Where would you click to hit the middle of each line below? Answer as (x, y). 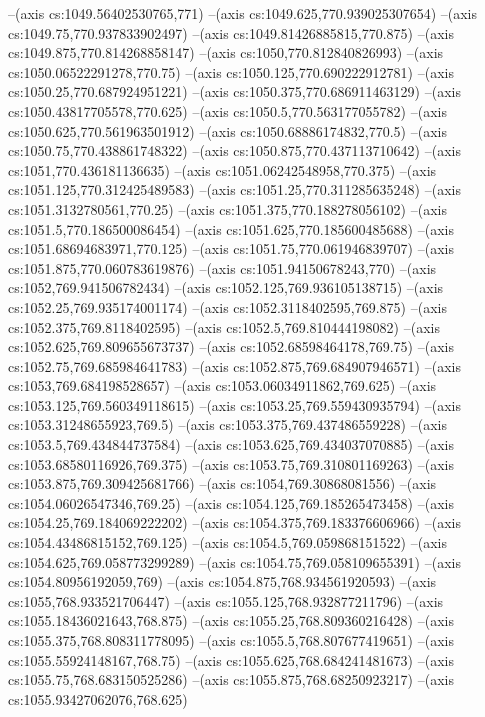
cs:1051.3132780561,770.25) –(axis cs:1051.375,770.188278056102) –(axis (227, 208)
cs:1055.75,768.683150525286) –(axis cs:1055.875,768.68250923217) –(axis (231, 679)
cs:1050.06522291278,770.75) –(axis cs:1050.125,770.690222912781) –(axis (231, 71)
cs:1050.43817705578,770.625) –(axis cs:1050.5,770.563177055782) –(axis (227, 110)
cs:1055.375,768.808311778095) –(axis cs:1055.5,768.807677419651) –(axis (231, 640)
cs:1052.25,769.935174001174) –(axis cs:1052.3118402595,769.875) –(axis (227, 306)
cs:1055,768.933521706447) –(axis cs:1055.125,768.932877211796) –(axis (226, 600)
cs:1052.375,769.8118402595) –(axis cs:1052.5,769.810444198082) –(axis (224, 326)
